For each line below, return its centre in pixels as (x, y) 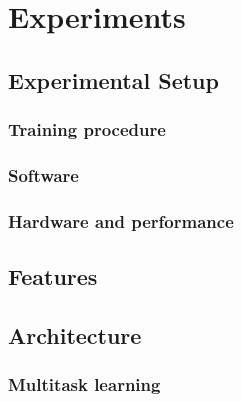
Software (43, 174)
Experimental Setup (113, 79)
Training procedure (87, 129)
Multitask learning (84, 384)
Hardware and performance (121, 220)
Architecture (75, 334)
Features (53, 276)
